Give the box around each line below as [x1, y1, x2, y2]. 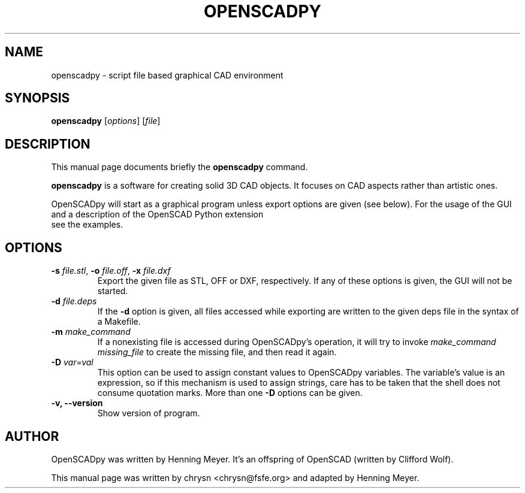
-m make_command [51, 326, 131, 337]
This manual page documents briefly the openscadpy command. [51, 162, 308, 173]
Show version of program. [97, 408, 200, 419]
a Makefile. [97, 316, 141, 327]
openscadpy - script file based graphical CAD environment [51, 69, 283, 80]
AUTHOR [5, 428, 59, 444]
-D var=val [51, 357, 93, 368]
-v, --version [51, 398, 103, 409]
